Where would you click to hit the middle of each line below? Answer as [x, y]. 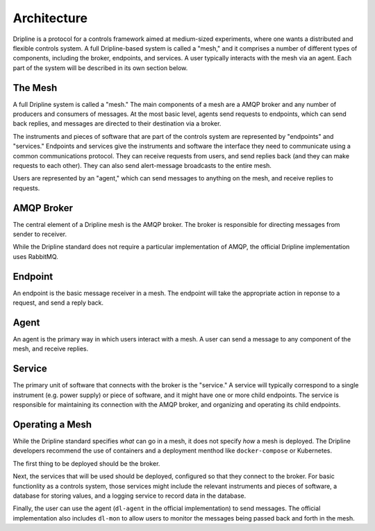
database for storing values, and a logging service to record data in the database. [130, 496]
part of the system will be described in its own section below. [100, 68]
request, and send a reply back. [58, 303]
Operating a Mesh [52, 424]
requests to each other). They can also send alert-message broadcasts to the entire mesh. [142, 165]
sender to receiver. [40, 234]
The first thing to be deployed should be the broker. [86, 463]
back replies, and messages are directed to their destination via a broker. [117, 124]
